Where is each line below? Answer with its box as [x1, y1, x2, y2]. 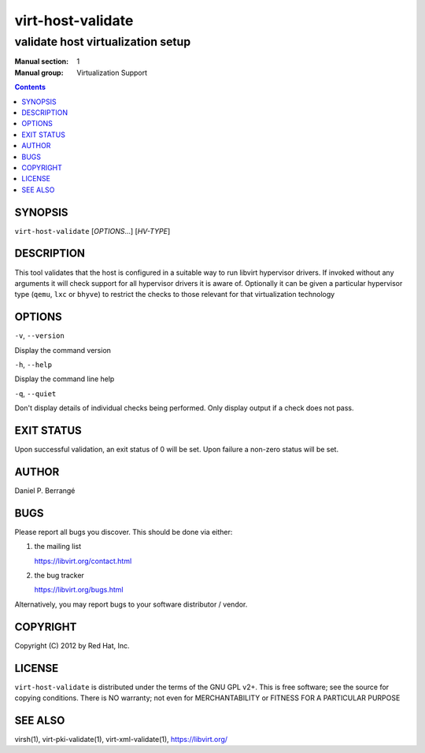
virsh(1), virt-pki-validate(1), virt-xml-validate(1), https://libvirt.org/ [14, 734, 228, 744]
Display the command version [14, 345, 112, 354]
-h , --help [14, 359, 53, 369]
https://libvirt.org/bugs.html [34, 585, 124, 595]
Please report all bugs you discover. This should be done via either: [14, 527, 233, 536]
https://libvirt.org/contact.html [34, 556, 132, 566]
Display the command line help [14, 374, 115, 384]
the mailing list [34, 542, 82, 551]
